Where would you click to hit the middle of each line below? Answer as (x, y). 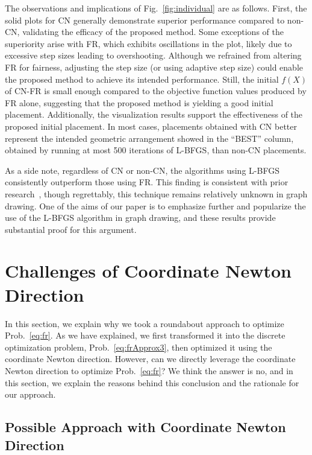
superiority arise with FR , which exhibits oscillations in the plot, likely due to (148, 43)
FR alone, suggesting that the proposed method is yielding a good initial (139, 102)
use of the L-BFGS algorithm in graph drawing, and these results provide (140, 218)
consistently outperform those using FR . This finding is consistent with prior (147, 182)
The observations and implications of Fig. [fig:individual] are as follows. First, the (156, 8)
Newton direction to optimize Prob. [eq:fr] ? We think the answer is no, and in (149, 370)
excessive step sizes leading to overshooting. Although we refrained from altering (153, 55)
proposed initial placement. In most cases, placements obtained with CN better (151, 126)
